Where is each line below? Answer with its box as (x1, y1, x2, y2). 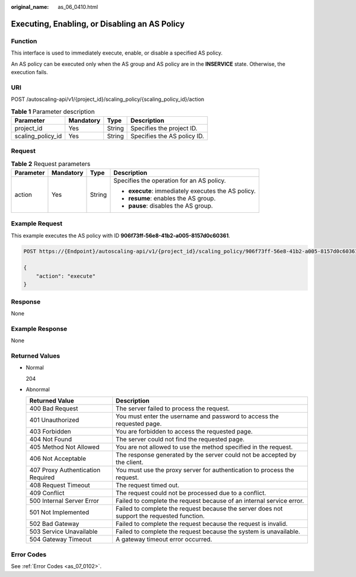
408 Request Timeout (29, 481, 90, 489)
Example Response (11, 324, 68, 333)
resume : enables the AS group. (128, 194, 216, 202)
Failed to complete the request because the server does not (116, 505, 283, 513)
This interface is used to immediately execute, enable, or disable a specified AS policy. (11, 49, 223, 56)
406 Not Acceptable (29, 454, 86, 463)
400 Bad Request (29, 404, 78, 413)
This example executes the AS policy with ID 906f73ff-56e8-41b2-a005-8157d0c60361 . (11, 232, 231, 239)
